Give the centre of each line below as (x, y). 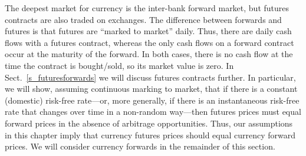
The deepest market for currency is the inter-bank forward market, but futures (147, 8)
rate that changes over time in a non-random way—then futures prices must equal (153, 112)
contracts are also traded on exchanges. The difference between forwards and (143, 19)
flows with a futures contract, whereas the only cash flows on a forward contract (149, 42)
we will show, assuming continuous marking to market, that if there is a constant (151, 89)
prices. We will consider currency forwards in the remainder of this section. (140, 146)
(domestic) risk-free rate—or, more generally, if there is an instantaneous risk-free (152, 100)
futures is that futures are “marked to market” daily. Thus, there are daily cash (148, 31)
